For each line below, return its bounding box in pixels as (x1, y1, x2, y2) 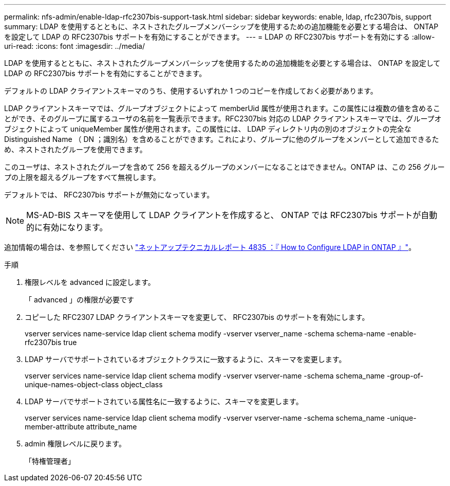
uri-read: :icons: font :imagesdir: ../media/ (4, 42, 145, 50)
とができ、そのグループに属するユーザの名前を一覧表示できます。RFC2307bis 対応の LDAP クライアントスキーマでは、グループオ (4, 114, 442, 123)
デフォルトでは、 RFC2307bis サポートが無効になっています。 (4, 190, 214, 199)
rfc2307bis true (25, 338, 77, 347)
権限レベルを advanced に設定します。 (25, 278, 155, 286)
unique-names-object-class (25, 380, 119, 389)
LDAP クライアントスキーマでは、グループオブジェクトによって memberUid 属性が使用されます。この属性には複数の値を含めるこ (4, 104, 441, 113)
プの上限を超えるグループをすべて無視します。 (4, 173, 160, 182)
